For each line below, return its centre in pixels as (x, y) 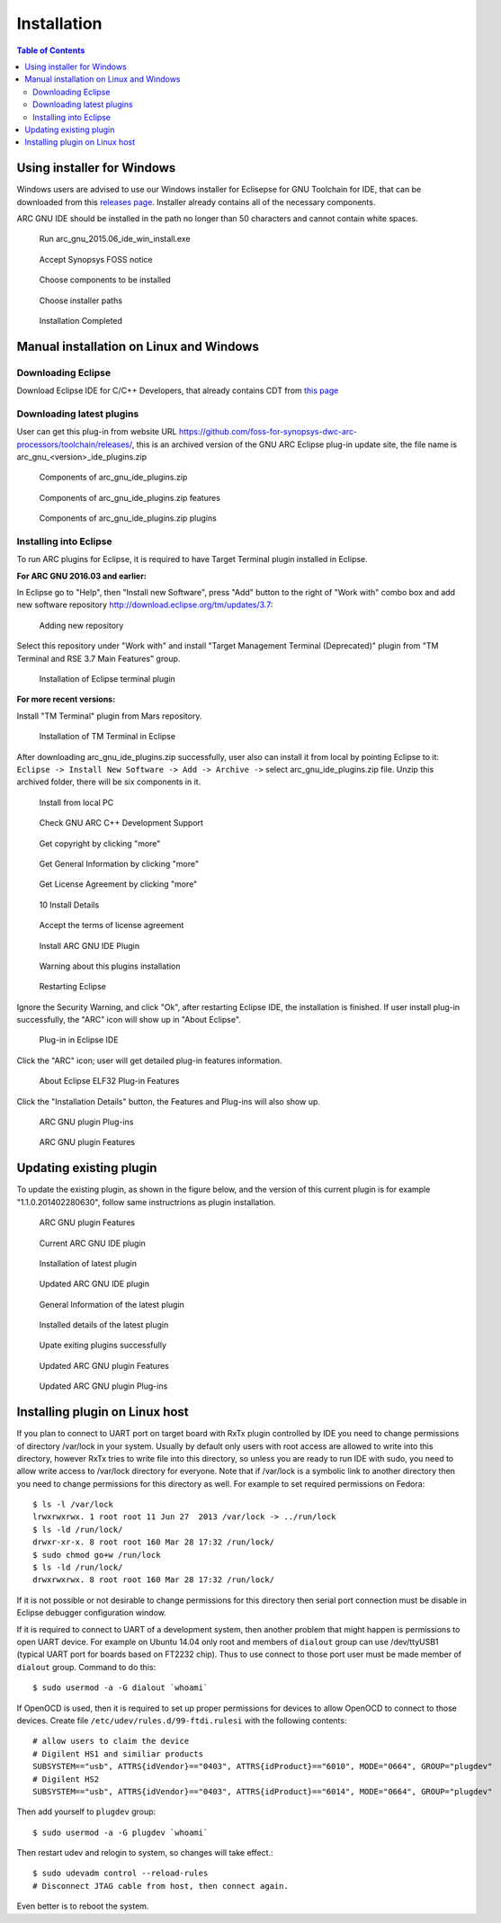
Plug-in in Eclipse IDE (79, 1040)
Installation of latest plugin (88, 1263)
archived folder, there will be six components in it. (109, 782)
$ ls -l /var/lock (73, 1505)
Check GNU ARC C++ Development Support (121, 823)
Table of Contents (51, 50)
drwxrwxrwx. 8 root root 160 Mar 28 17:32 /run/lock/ (153, 1580)
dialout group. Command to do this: (86, 1667)
